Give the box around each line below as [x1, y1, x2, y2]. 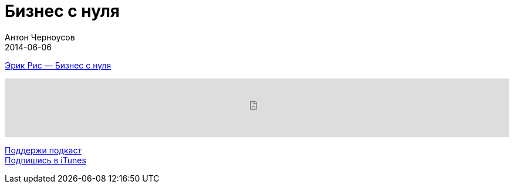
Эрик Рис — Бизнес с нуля [5, 60, 111, 70]
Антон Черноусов [5, 32, 75, 42]
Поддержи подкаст [5, 145, 82, 155]
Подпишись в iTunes [5, 155, 86, 165]
